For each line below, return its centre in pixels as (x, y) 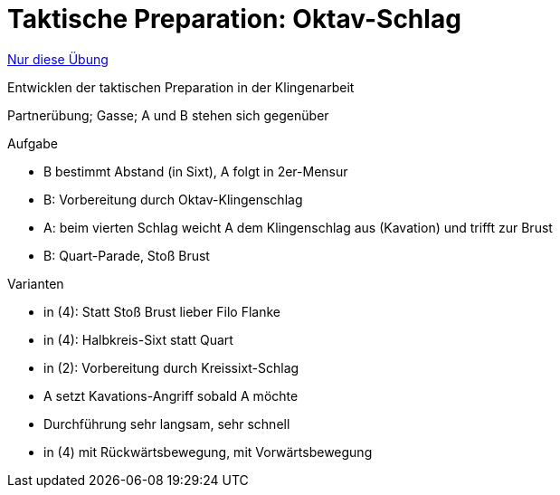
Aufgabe (33, 143)
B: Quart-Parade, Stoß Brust (127, 255)
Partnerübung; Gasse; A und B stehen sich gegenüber (168, 115)
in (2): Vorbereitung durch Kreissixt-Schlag (171, 367)
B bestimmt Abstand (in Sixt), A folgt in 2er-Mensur (196, 171)
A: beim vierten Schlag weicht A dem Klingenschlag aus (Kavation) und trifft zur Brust (298, 227)
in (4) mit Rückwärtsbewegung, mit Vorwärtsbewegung (208, 452)
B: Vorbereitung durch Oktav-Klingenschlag (173, 199)
